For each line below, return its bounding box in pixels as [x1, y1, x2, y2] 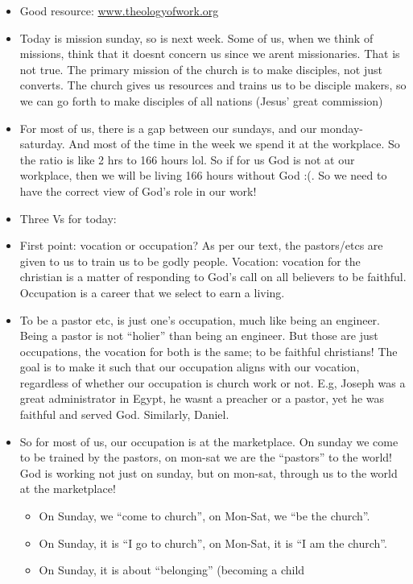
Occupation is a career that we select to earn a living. [19, 284, 285, 300]
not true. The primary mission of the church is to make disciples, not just [19, 60, 382, 77]
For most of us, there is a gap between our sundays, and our [19, 119, 317, 136]
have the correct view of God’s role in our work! [19, 182, 257, 199]
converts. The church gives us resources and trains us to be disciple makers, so [19, 77, 407, 93]
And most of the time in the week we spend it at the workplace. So [68, 135, 400, 152]
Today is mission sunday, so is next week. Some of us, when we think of [19, 29, 374, 46]
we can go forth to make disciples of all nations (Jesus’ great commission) [19, 92, 383, 109]
